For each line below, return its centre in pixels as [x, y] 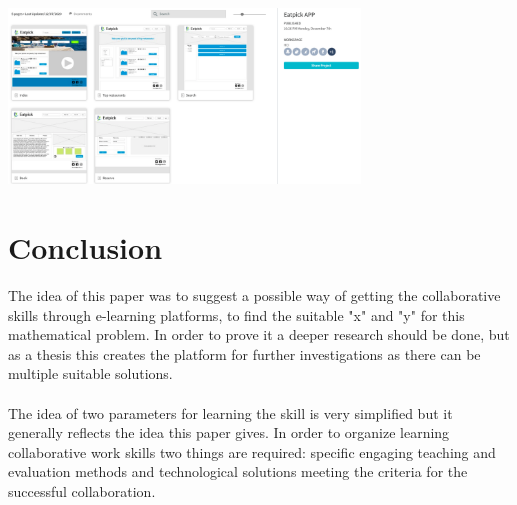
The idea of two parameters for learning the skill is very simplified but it [230, 412]
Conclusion [85, 247]
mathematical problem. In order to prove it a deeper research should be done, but [259, 334]
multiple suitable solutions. [90, 373]
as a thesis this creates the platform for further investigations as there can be [244, 353]
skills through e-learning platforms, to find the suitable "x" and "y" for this [236, 314]
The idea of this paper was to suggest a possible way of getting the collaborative [254, 295]
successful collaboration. [82, 491]
